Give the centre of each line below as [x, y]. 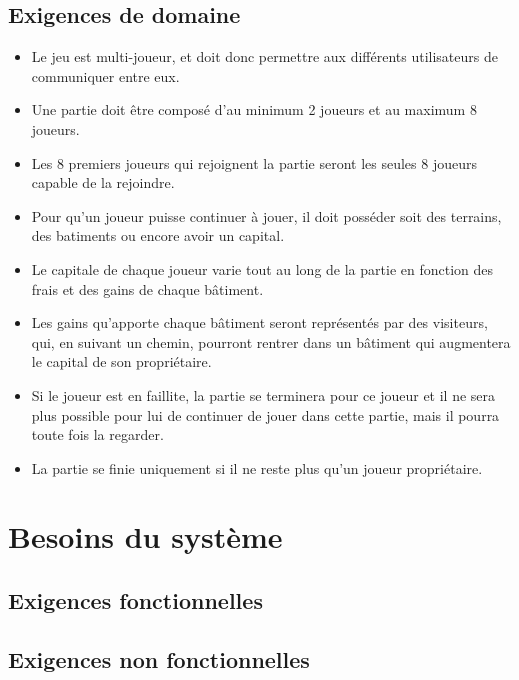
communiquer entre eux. [105, 75]
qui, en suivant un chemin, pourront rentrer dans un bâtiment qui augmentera [271, 341]
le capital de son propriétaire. [121, 361]
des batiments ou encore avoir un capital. [158, 235]
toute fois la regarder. [97, 434]
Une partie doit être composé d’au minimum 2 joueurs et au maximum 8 [254, 109]
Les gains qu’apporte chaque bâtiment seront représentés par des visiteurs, [259, 322]
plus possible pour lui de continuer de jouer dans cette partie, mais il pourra [265, 414]
